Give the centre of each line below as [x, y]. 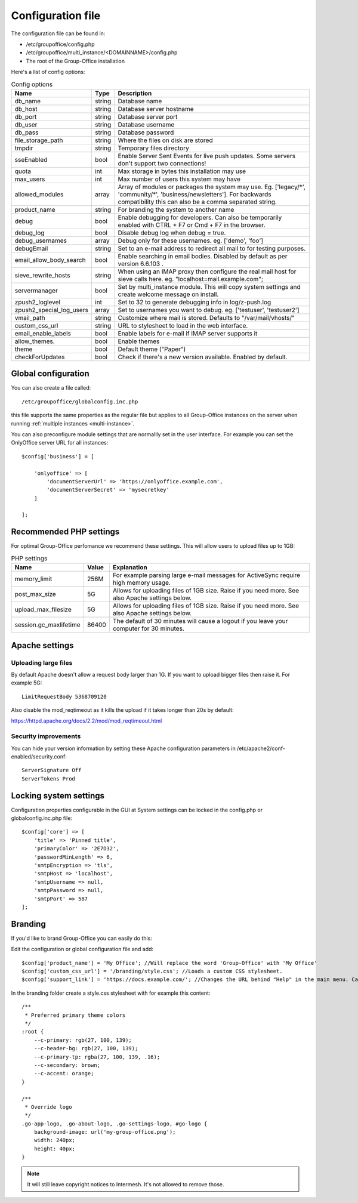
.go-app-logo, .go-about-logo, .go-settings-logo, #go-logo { [115, 1124]
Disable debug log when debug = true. [172, 233]
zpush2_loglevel [38, 302]
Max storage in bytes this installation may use [182, 171]
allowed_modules [39, 194]
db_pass [27, 132]
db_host [26, 109]
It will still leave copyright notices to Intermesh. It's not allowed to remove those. [126, 1185]
